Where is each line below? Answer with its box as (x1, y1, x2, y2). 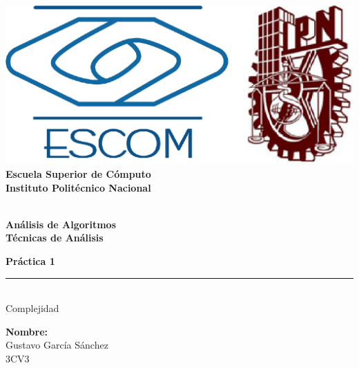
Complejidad (6, 301, 59, 315)
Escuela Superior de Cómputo (6, 166, 151, 181)
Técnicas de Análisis (6, 230, 104, 245)
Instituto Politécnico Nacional (6, 180, 151, 194)
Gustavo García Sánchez (6, 338, 108, 352)
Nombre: (6, 324, 48, 338)
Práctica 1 (6, 253, 55, 268)
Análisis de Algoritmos (6, 217, 117, 231)
